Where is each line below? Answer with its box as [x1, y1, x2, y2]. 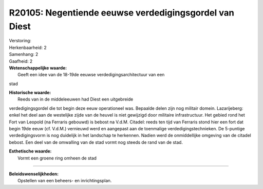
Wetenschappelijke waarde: [9, 65, 67, 70]
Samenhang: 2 [9, 52, 38, 57]
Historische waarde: [9, 90, 51, 96]
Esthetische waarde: [9, 148, 52, 154]
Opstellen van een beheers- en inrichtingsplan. [18, 178, 112, 184]
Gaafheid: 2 [9, 58, 33, 64]
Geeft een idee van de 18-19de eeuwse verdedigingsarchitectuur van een [18, 72, 165, 78]
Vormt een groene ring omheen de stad [18, 155, 97, 161]
